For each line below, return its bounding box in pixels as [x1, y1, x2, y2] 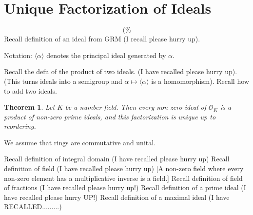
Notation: [4, 50, 32, 60]
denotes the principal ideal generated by [46, 50, 166, 60]
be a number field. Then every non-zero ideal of [65, 102, 207, 112]
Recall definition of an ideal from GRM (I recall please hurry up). [4, 34, 200, 44]
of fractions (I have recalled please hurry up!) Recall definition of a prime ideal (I [4, 182, 246, 193]
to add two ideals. [4, 85, 57, 96]
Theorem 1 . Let [4, 102, 55, 112]
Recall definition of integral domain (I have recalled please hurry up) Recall [4, 154, 230, 164]
